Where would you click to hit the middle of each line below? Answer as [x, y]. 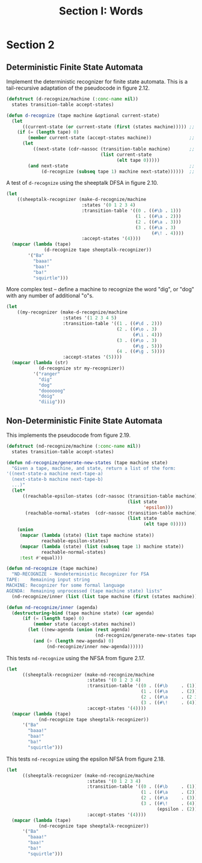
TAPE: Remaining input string [48, 580]
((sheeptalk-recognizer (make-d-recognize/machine [82, 200]
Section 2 [31, 45]
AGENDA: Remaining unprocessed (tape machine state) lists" [84, 591]
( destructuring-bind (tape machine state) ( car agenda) [83, 613]
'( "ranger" [47, 374]
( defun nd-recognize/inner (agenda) [52, 607]
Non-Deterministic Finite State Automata [84, 420]
